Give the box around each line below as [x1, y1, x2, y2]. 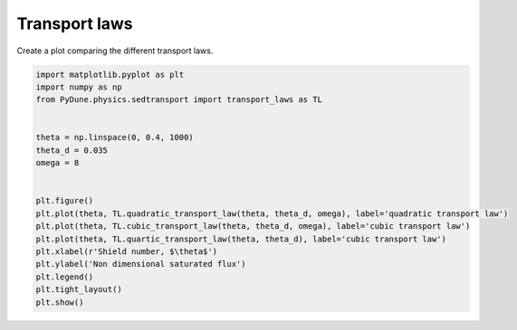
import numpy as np [35, 81, 122, 92]
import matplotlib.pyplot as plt [35, 69, 185, 80]
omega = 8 [35, 158, 80, 168]
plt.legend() [35, 271, 94, 282]
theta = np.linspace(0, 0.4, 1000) [35, 132, 194, 143]
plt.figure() [35, 195, 94, 206]
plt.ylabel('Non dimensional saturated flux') [35, 259, 246, 269]
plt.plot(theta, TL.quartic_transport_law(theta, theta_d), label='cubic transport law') [35, 233, 447, 244]
